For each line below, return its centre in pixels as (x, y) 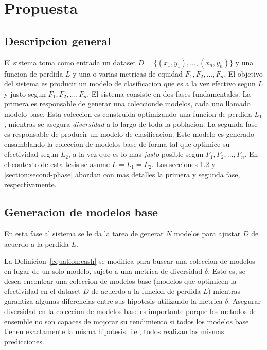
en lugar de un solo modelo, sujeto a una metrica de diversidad (103, 271)
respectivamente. (30, 184)
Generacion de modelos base (81, 212)
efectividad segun (31, 154)
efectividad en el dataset (42, 291)
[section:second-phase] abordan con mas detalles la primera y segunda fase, (122, 174)
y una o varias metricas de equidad (128, 73)
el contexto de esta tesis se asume (57, 164)
